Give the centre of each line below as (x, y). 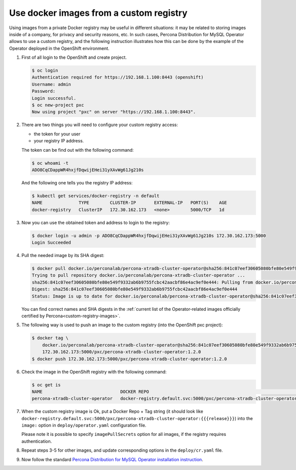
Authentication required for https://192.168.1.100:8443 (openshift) (118, 77)
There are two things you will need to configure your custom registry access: (100, 125)
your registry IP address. (59, 141)
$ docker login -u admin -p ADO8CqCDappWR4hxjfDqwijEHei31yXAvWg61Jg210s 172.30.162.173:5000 (149, 235)
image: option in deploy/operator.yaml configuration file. (84, 426)
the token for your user (57, 134)
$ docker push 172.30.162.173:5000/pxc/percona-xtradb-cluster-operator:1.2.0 (129, 359)
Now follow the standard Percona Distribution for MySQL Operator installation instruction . (112, 459)
